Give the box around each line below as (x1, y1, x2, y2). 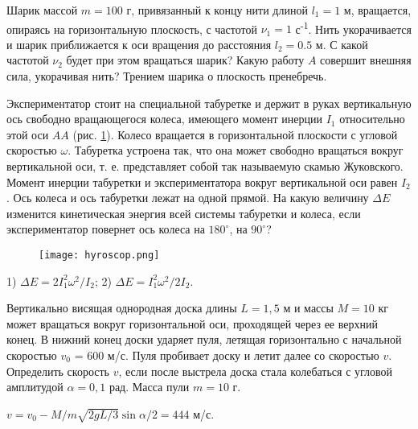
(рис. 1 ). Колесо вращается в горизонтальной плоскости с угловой (72, 126, 398, 142)
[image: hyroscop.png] (39, 249, 160, 261)
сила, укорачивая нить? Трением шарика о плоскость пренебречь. (6, 68, 327, 85)
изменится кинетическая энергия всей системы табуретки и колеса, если (6, 204, 361, 221)
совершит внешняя (320, 52, 412, 68)
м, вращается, (343, 2, 412, 18)
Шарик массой (6, 2, 78, 18)
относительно (339, 110, 405, 127)
